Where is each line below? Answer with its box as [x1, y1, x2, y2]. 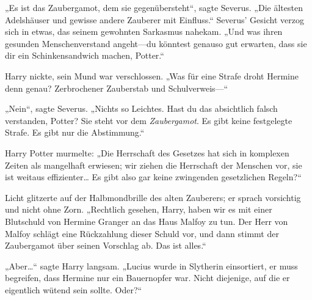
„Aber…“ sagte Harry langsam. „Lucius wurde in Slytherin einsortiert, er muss [5, 259, 298, 272]
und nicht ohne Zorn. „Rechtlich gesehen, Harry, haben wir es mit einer [5, 203, 272, 216]
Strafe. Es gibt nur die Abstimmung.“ [5, 126, 145, 139]
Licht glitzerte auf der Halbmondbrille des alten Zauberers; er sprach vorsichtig [5, 191, 301, 203]
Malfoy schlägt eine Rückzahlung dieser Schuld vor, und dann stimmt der [5, 227, 279, 240]
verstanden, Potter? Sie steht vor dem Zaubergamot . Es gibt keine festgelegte [5, 114, 292, 126]
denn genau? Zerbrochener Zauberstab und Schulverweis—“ [5, 81, 228, 94]
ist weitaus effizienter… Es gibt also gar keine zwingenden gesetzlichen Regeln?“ [5, 170, 302, 183]
